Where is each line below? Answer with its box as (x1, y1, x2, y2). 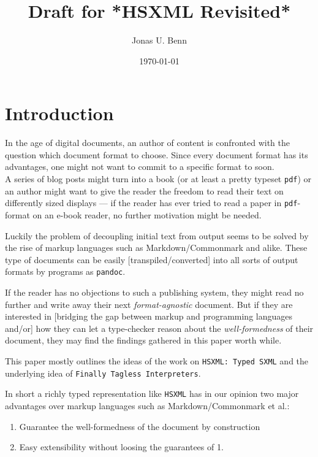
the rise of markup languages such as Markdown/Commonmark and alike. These (5, 241, 308, 254)
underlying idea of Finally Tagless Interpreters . (5, 366, 201, 379)
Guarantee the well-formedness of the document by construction (19, 420, 260, 432)
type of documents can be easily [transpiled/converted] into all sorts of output (5, 253, 298, 266)
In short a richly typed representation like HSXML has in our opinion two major (5, 387, 299, 400)
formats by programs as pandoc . (5, 265, 126, 278)
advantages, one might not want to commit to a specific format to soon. (5, 160, 274, 173)
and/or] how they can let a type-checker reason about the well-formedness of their (5, 321, 314, 334)
